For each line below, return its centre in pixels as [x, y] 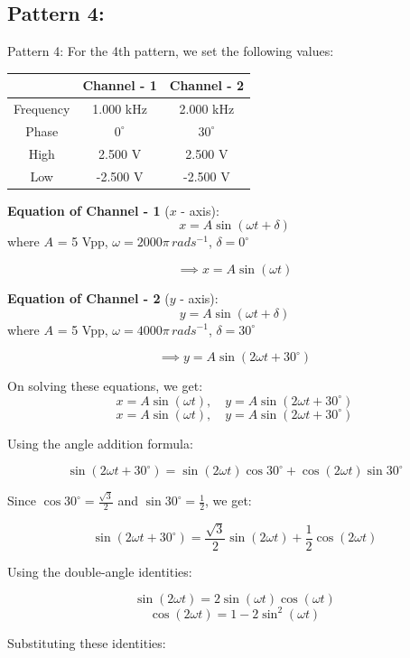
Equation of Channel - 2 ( [89, 297]
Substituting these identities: [87, 642]
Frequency [42, 109]
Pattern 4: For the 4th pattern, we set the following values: [171, 51]
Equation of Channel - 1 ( [89, 210]
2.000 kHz [207, 109]
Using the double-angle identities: [100, 571]
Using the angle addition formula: [100, 443]
